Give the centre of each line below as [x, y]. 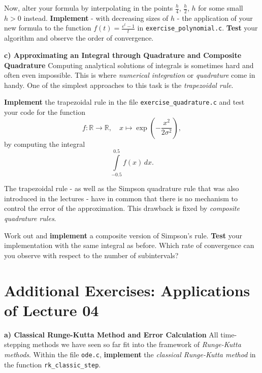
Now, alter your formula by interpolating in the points [89, 8]
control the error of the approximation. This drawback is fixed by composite [122, 208]
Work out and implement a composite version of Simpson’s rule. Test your [123, 235]
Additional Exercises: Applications [127, 290]
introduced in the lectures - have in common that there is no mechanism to [121, 198]
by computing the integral [45, 144]
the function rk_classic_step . [53, 364]
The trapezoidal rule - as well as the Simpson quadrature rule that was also [122, 188]
